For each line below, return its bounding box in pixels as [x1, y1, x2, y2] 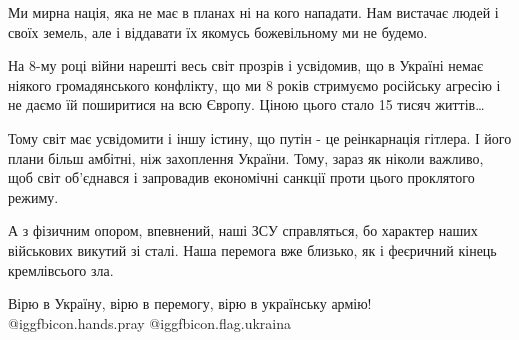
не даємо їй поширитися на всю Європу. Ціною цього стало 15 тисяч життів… [8, 94, 485, 115]
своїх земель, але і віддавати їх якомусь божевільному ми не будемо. [8, 21, 428, 42]
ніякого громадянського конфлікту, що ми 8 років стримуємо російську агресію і [8, 74, 501, 95]
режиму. [8, 186, 59, 207]
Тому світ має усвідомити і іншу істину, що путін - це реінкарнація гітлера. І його [8, 127, 512, 148]
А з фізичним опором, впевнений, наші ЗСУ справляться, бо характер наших [8, 220, 478, 241]
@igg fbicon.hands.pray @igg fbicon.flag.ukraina [8, 312, 292, 333]
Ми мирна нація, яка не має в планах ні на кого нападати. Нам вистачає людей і [8, 2, 499, 22]
